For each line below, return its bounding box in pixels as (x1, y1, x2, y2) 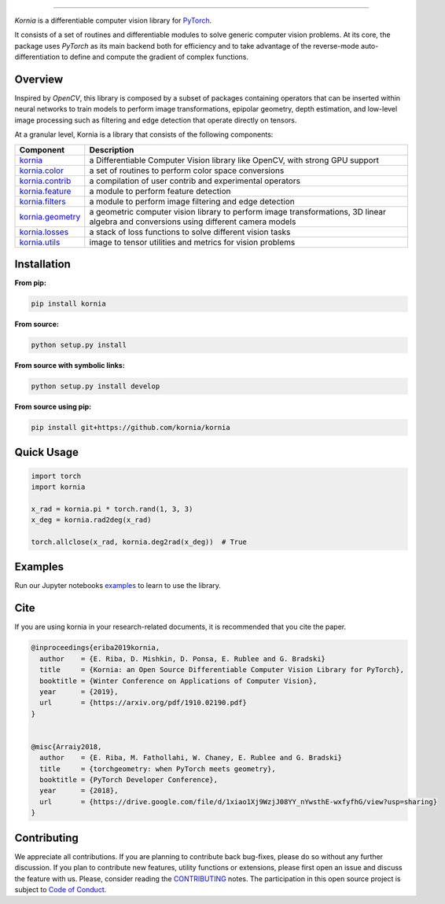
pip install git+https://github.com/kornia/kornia (31, 423, 231, 432)
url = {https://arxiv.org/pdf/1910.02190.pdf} (39, 698, 247, 707)
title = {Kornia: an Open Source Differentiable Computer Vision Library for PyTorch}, (39, 665, 405, 674)
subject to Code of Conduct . (14, 884, 107, 894)
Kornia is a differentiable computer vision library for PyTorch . (14, 16, 212, 25)
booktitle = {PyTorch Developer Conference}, (39, 775, 218, 785)
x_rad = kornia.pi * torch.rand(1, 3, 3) (31, 504, 193, 513)
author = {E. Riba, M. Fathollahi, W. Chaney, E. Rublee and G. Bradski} (39, 753, 342, 763)
